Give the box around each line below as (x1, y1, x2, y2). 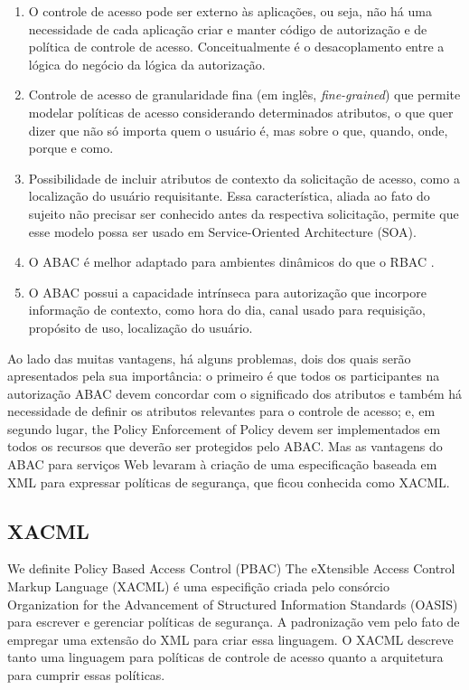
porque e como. (28, 138, 114, 157)
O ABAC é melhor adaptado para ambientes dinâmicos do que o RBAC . (28, 252, 435, 271)
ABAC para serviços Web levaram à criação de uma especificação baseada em (7, 455, 437, 474)
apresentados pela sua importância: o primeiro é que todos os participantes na (7, 366, 440, 385)
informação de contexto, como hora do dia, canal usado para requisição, (28, 300, 426, 319)
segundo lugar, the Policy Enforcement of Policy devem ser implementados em (7, 419, 441, 438)
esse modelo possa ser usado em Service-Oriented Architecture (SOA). (28, 222, 417, 241)
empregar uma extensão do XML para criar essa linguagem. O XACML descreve (7, 629, 454, 648)
